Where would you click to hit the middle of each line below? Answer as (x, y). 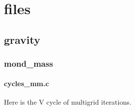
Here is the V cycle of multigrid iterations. (68, 101)
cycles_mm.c (27, 83)
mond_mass (28, 64)
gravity (22, 39)
